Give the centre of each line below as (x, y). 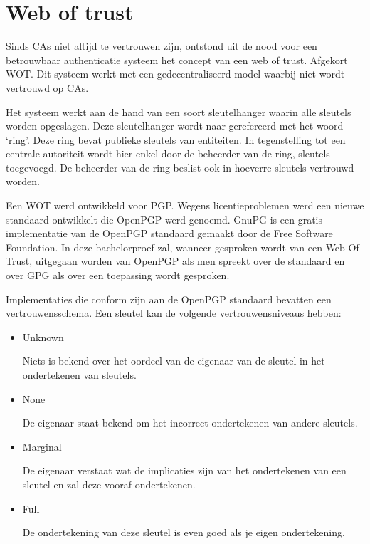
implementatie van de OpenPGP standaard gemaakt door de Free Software (169, 233)
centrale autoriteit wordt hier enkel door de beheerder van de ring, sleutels (168, 153)
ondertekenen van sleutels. (79, 375)
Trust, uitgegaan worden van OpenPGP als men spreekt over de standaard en (175, 261)
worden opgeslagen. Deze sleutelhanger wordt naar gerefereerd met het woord (175, 126)
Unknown (43, 336)
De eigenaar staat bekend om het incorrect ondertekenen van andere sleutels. (190, 423)
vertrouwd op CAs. (47, 87)
